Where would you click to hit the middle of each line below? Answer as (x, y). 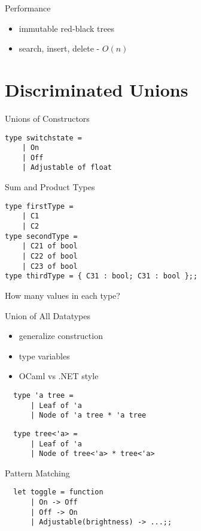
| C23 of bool (50, 266)
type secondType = (41, 236)
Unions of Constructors (47, 118)
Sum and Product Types (50, 187)
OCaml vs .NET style (59, 376)
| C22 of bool (50, 256)
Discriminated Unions (97, 89)
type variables (44, 355)
